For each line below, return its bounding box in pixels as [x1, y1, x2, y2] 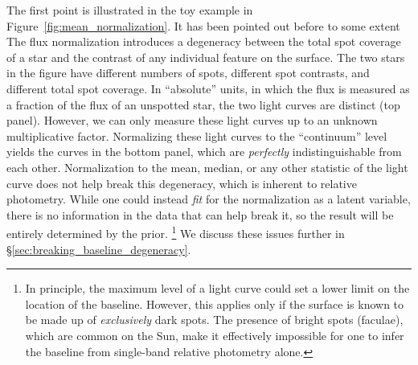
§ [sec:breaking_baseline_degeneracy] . [6, 240, 191, 257]
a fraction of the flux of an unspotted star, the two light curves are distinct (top [6, 96, 400, 113]
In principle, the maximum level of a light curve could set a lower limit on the [25, 280, 410, 297]
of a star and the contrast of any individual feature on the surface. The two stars [6, 48, 405, 65]
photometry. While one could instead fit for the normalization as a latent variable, [6, 191, 411, 207]
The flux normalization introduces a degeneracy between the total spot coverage [6, 33, 401, 50]
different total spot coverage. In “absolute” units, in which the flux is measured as [6, 80, 410, 96]
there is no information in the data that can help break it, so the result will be [6, 206, 394, 223]
